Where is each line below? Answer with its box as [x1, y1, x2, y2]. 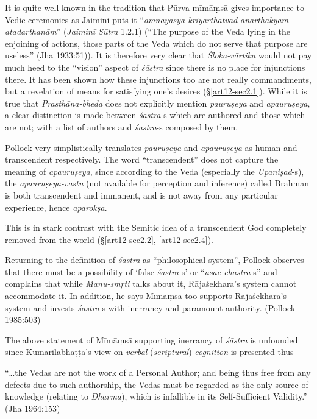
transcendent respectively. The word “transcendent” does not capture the [5, 153, 279, 166]
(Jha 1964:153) [5, 401, 60, 414]
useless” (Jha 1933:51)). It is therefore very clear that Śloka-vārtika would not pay [5, 49, 312, 62]
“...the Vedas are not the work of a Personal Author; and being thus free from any [5, 366, 311, 379]
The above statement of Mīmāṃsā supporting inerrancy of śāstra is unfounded [5, 333, 298, 346]
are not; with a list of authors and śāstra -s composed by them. [5, 120, 238, 133]
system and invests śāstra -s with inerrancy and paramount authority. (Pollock [5, 301, 296, 314]
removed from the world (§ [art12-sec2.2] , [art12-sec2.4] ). [5, 233, 213, 245]
